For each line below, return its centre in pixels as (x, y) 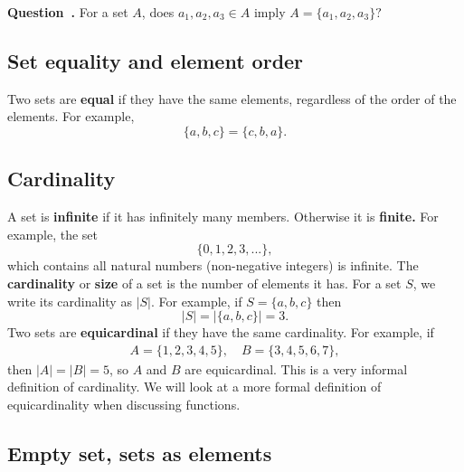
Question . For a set (68, 12)
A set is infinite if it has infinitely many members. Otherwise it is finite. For (223, 217)
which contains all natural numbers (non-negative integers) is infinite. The (213, 265)
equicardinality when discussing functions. (124, 404)
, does (158, 12)
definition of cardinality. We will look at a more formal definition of (194, 387)
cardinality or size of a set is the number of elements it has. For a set (204, 283)
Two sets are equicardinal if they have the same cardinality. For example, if (221, 332)
